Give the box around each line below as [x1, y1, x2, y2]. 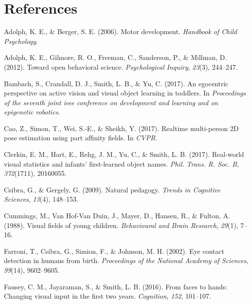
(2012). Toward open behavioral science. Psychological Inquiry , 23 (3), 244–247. [4, 61, 238, 72]
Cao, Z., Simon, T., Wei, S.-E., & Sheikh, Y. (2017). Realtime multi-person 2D [4, 123, 239, 133]
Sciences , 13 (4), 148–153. [4, 194, 79, 204]
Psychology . [4, 36, 38, 46]
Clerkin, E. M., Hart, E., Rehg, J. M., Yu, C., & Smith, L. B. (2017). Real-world [4, 149, 244, 159]
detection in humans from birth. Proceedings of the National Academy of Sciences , [4, 255, 249, 266]
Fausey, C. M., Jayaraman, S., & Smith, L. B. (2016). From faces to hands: [4, 281, 228, 291]
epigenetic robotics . [4, 107, 60, 117]
